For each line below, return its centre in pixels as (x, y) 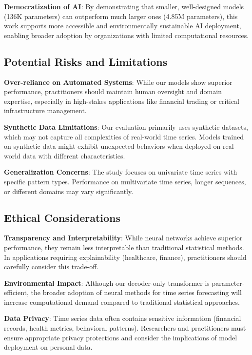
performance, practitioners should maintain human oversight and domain (113, 91)
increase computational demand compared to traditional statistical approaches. (122, 302)
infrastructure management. (45, 110)
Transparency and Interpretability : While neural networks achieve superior (123, 238)
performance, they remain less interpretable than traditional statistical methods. (124, 247)
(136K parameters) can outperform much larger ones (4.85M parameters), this (121, 16)
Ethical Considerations (62, 217)
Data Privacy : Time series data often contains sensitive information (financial (123, 318)
